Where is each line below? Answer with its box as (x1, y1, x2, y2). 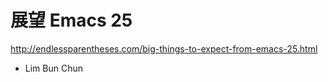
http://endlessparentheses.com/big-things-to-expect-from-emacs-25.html (10, 42, 318, 55)
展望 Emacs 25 (10, 9, 133, 32)
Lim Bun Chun (24, 62, 84, 74)
